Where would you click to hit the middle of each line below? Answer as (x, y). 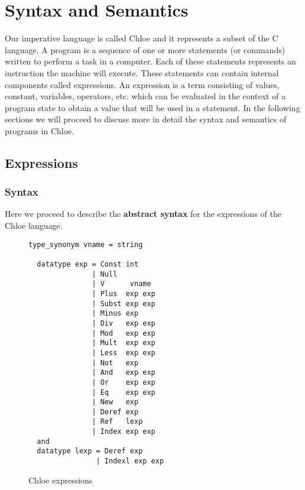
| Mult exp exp (124, 343)
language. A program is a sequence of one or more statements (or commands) (145, 49)
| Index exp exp (124, 432)
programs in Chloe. (40, 130)
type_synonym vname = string (86, 244)
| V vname (121, 284)
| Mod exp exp (124, 333)
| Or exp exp (124, 382)
